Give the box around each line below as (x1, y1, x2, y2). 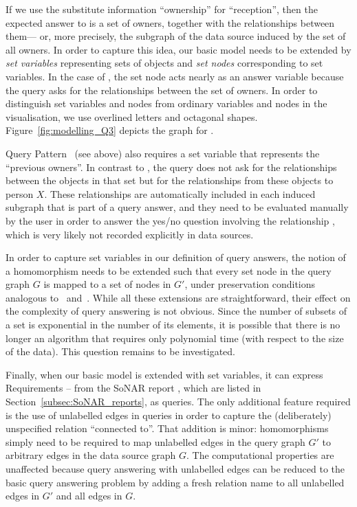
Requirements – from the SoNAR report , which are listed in (6, 381, 261, 395)
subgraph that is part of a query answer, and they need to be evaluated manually (6, 200, 349, 214)
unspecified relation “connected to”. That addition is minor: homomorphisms (6, 421, 329, 436)
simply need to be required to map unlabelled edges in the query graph (6, 434, 305, 449)
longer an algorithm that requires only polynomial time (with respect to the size (6, 330, 344, 345)
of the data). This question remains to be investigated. (6, 344, 236, 359)
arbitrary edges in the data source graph (6, 448, 176, 462)
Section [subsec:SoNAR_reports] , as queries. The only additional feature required (6, 394, 351, 409)
